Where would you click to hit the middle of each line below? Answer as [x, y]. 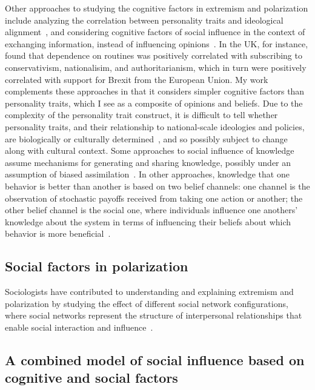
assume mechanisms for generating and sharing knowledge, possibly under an [148, 162]
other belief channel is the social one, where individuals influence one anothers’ [151, 210]
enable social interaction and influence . [79, 327]
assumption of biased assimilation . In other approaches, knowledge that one [147, 174]
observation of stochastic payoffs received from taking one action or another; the [154, 198]
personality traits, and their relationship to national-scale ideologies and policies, [155, 126]
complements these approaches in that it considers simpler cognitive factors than [155, 91]
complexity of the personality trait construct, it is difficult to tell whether [141, 115]
